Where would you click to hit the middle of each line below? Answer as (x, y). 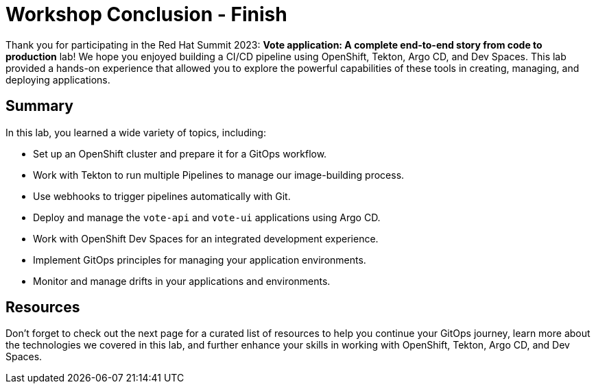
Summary (39, 106)
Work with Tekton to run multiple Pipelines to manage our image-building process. (219, 175)
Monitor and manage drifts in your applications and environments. (182, 281)
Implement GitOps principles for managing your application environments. (200, 260)
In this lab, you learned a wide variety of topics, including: (136, 132)
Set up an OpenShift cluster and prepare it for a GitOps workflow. (180, 153)
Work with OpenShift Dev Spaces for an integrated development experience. (206, 238)
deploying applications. (58, 79)
